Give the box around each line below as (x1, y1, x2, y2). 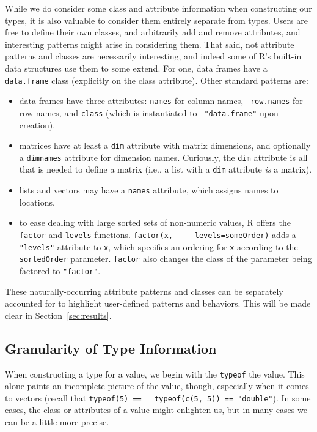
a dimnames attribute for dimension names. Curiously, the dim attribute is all (19, 151, 308, 163)
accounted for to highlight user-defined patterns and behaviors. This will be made (5, 297, 311, 310)
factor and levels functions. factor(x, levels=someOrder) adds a (19, 228, 296, 240)
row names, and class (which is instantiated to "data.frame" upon (19, 106, 279, 119)
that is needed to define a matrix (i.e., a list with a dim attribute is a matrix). (19, 163, 312, 176)
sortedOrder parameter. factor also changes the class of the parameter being (19, 252, 312, 265)
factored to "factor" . (19, 264, 101, 277)
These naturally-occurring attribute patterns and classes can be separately (5, 285, 283, 297)
